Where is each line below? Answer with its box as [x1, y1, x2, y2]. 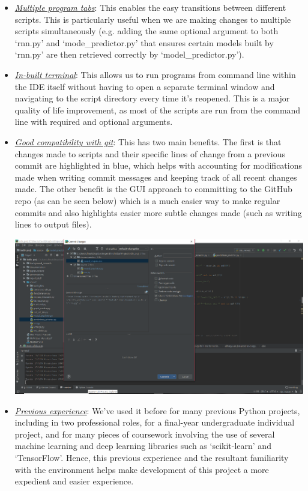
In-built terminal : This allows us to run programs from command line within [14, 68, 296, 80]
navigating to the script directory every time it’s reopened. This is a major [14, 92, 290, 104]
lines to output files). [14, 218, 92, 230]
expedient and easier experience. [14, 475, 134, 487]
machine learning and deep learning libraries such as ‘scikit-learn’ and [14, 439, 271, 452]
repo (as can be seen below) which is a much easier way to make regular [14, 194, 280, 206]
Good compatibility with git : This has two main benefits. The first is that [14, 135, 282, 148]
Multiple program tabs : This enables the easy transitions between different [14, 1, 286, 13]
